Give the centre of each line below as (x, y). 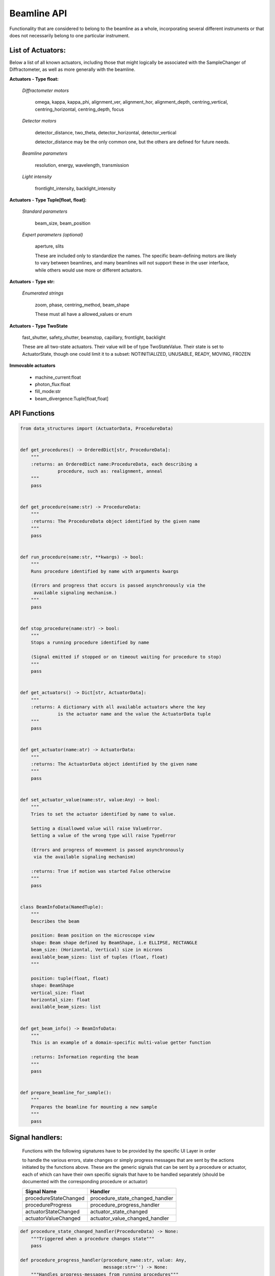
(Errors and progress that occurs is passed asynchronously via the (118, 585)
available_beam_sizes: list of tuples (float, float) (99, 957)
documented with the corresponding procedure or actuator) (85, 1182)
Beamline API (38, 13)
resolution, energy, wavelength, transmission (82, 165)
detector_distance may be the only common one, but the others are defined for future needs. (132, 142)
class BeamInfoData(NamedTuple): (62, 907)
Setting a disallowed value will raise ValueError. (97, 828)
